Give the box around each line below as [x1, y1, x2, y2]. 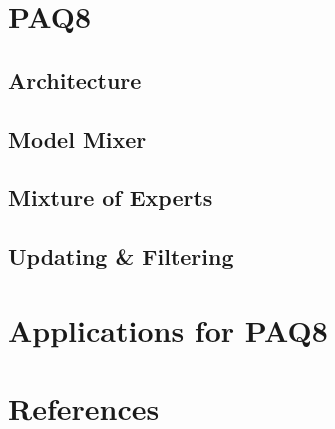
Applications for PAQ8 [8, 309, 328, 350]
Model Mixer [8, 123, 147, 154]
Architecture [8, 64, 142, 95]
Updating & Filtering [8, 241, 234, 272]
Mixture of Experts [8, 182, 213, 213]
